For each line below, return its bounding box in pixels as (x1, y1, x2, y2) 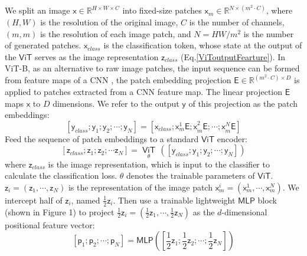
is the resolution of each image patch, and (40, 27, 191, 40)
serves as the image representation (35, 50, 159, 63)
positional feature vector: (5, 218, 95, 231)
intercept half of (5, 193, 63, 206)
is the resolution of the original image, (40, 16, 178, 28)
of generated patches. (5, 39, 81, 51)
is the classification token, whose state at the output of (103, 39, 302, 51)
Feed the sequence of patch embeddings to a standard (5, 132, 199, 145)
